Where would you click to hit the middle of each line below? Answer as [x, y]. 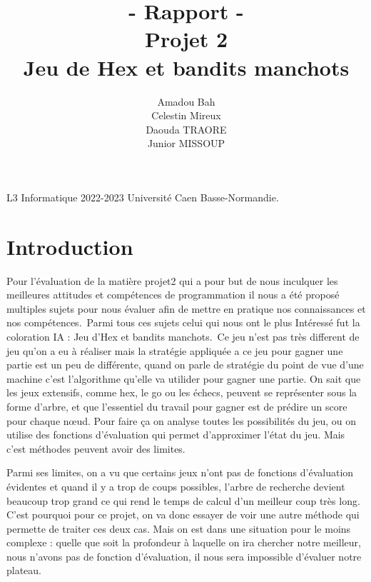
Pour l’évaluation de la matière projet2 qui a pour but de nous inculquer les [172, 280]
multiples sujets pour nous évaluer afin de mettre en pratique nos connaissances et [186, 308]
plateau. [24, 570]
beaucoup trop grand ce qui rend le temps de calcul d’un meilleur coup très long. [183, 500]
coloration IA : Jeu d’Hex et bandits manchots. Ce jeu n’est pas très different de [183, 336]
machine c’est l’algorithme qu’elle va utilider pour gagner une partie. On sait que [184, 378]
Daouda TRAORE [186, 129]
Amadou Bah [186, 101]
